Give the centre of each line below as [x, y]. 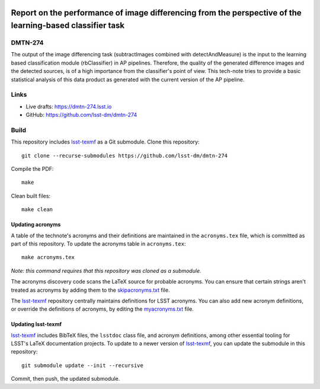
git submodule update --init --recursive [82, 365]
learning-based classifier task [68, 26]
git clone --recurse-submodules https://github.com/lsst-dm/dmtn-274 [125, 155]
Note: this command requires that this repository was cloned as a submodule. [106, 270]
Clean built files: [31, 196]
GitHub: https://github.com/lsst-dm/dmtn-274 [81, 115]
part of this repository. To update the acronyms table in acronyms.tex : [98, 244]
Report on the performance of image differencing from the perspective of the [156, 13]
